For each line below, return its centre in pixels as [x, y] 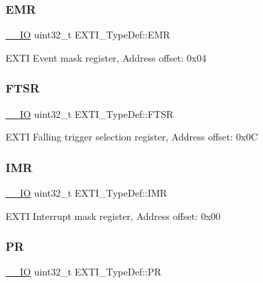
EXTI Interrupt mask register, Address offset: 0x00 [113, 216]
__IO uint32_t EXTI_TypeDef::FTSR [90, 113]
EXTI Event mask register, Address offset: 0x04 [106, 57]
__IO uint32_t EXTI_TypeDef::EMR [88, 35]
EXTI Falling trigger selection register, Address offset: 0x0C [132, 137]
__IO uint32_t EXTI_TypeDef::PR [83, 272]
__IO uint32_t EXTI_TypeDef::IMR [87, 193]
